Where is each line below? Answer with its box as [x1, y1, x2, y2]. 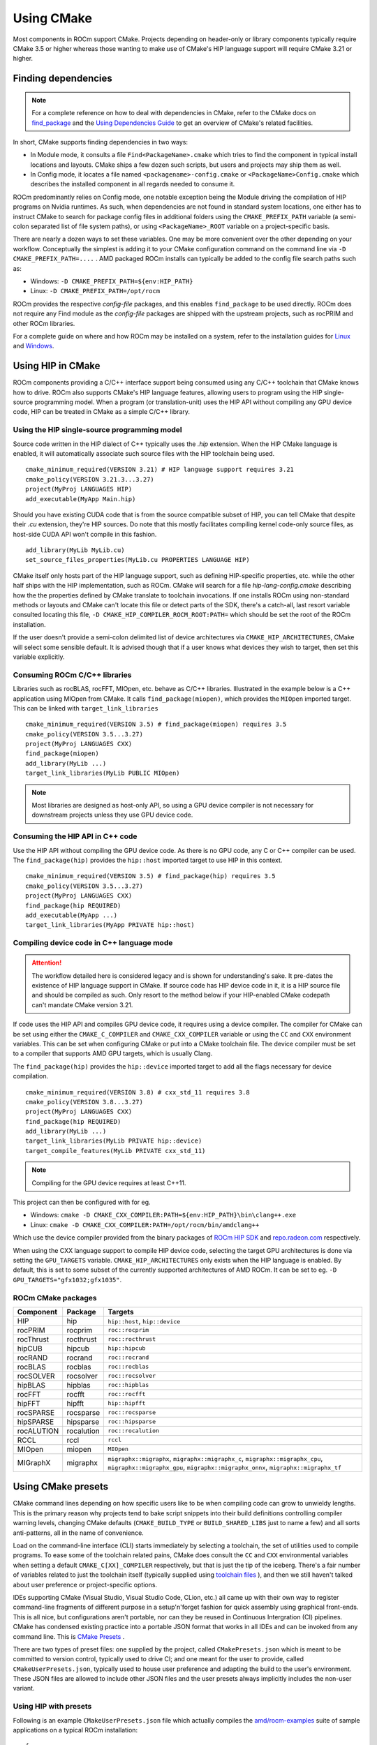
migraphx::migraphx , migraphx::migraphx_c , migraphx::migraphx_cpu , [108, 1453, 323, 1463]
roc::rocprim [108, 1326, 149, 1334]
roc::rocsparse [108, 1409, 156, 1416]
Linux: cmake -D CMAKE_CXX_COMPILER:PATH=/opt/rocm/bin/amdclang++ [30, 1220, 260, 1228]
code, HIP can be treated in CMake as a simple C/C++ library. [13, 408, 191, 416]
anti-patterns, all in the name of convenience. [13, 1529, 145, 1537]
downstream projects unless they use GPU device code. [31, 810, 193, 819]
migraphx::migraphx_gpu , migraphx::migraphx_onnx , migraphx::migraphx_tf [108, 1462, 341, 1472]
